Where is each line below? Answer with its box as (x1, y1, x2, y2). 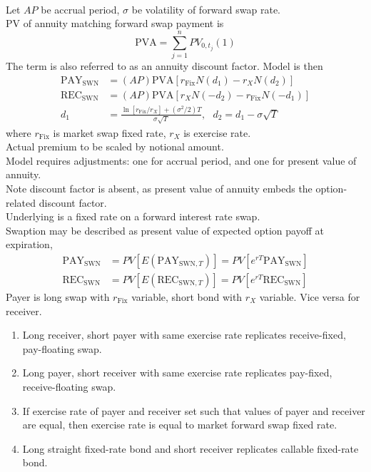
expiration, (6, 237, 53, 252)
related (6, 195, 36, 210)
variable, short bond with (131, 289, 243, 304)
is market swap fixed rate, (53, 125, 166, 140)
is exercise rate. (183, 125, 251, 140)
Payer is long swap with (6, 289, 110, 304)
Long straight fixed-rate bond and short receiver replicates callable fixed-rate (22, 441, 359, 456)
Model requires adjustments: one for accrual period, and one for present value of (6, 153, 357, 168)
